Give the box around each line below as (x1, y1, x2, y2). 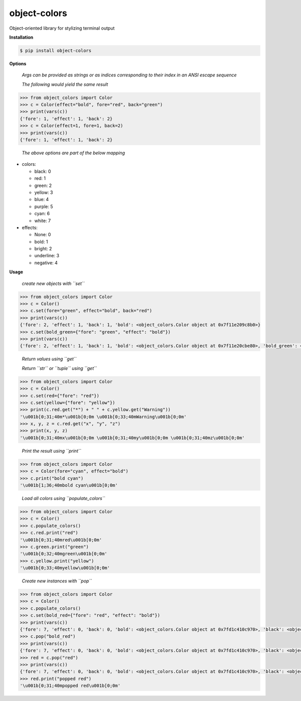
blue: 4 (34, 196, 49, 203)
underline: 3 (34, 253, 60, 259)
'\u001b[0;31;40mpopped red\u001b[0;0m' (20, 683, 120, 688)
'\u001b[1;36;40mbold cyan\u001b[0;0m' (20, 482, 118, 488)
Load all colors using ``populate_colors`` (22, 495, 105, 501)
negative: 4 (34, 259, 58, 266)
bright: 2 (34, 246, 52, 252)
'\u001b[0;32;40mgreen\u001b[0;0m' (20, 551, 107, 557)
